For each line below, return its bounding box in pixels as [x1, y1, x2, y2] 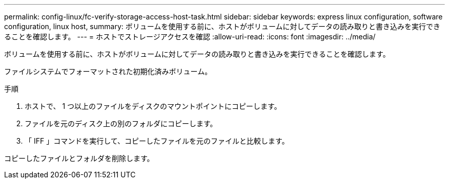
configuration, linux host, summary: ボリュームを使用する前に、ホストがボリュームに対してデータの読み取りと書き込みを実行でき [4, 22, 441, 31]
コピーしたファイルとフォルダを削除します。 [4, 154, 154, 163]
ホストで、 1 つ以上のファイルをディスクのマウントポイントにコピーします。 [25, 102, 281, 110]
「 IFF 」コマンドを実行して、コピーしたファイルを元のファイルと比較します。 [25, 136, 289, 145]
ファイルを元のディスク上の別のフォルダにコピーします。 [25, 119, 217, 128]
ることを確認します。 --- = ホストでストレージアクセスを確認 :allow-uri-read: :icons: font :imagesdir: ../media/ [4, 32, 376, 41]
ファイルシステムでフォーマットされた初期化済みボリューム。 [4, 67, 212, 76]
